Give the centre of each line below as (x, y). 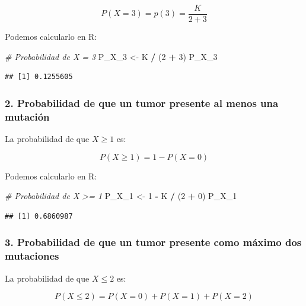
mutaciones (32, 256)
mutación (27, 116)
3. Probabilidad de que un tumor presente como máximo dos (153, 242)
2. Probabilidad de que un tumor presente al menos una (142, 102)
